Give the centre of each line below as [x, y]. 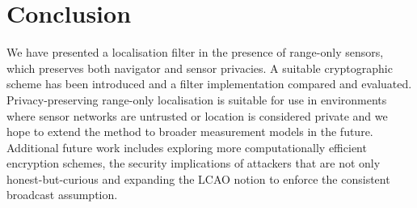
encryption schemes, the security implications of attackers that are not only [194, 163]
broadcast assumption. [62, 195]
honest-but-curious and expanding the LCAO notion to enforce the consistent [198, 178]
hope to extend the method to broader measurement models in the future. [190, 132]
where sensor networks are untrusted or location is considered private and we [197, 115]
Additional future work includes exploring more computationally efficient [187, 147]
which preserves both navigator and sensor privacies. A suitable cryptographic [200, 68]
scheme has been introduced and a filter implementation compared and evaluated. [209, 84]
